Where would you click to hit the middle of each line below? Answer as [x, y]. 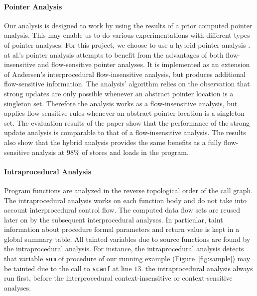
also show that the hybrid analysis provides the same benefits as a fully [113, 142]
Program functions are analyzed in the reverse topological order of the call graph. [128, 190]
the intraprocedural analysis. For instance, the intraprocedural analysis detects [124, 249]
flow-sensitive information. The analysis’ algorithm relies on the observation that [127, 84]
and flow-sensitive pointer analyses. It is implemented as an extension [144, 64]
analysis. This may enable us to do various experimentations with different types [127, 35]
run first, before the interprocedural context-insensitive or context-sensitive [118, 278]
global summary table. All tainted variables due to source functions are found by [127, 239]
